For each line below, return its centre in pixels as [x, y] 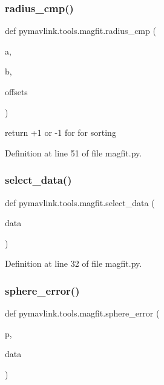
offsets [16, 92]
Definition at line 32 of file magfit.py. [74, 263]
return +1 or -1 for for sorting [61, 132]
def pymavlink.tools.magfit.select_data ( [80, 202]
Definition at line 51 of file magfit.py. [74, 152]
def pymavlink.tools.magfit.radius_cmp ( [80, 31]
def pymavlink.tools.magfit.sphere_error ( [82, 313]
